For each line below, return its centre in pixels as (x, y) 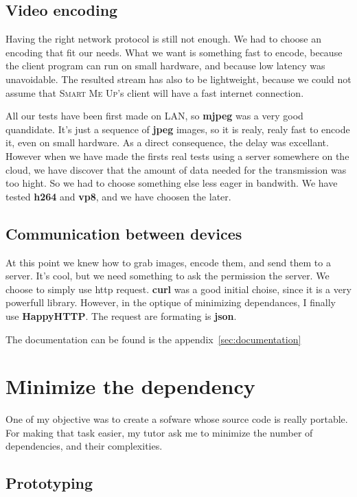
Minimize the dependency (130, 386)
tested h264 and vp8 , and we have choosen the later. (118, 196)
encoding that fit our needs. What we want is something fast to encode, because (174, 52)
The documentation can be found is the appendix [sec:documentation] (153, 339)
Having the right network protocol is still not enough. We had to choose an (164, 39)
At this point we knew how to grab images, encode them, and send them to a (168, 262)
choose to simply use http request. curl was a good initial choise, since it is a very (178, 289)
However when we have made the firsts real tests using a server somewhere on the (177, 155)
